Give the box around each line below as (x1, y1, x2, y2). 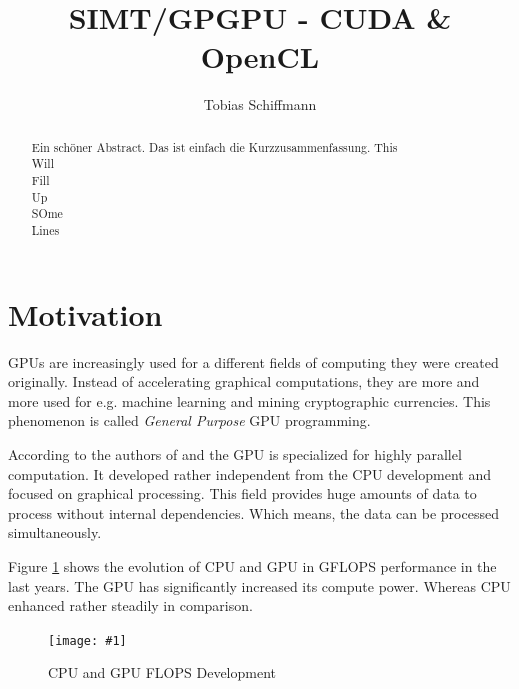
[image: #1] (48, 633, 127, 648)
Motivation (8, 293, 163, 334)
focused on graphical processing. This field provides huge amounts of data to (8, 483, 477, 504)
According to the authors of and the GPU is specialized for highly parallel (8, 443, 462, 464)
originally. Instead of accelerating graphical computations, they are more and (8, 371, 480, 392)
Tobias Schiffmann (203, 94, 317, 115)
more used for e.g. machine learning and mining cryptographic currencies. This (8, 390, 491, 411)
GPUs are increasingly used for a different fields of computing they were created (8, 351, 499, 372)
